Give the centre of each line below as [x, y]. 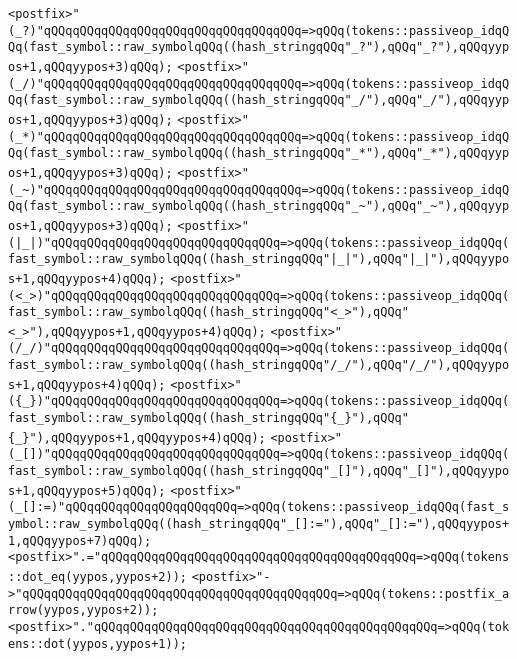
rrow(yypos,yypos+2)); [83, 610]
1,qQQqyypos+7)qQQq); [80, 540]
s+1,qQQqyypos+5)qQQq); [87, 490]
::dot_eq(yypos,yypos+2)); [97, 577]
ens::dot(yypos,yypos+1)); [97, 643]
